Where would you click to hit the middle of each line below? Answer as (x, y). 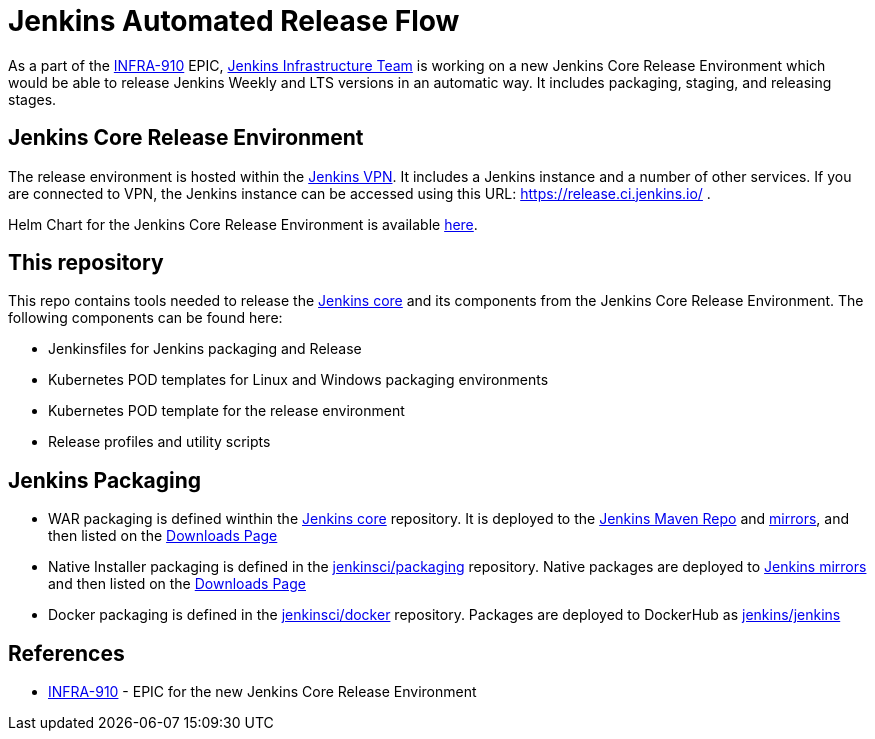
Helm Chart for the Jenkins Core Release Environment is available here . (243, 224)
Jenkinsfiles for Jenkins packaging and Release (205, 349)
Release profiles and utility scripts (159, 442)
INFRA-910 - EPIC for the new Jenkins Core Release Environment (262, 692)
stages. (32, 99)
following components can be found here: (145, 318)
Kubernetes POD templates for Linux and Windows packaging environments (298, 380)
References (66, 653)
